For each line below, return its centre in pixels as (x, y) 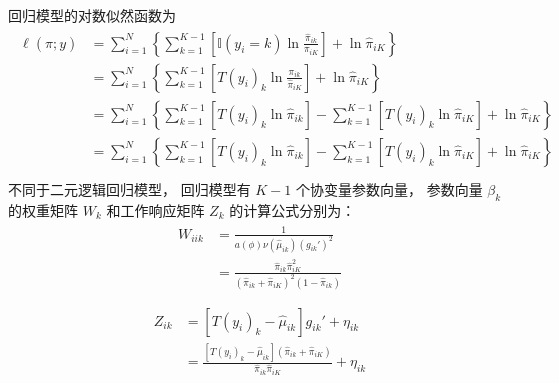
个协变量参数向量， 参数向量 (389, 188)
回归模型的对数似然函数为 (92, 15)
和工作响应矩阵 (155, 209)
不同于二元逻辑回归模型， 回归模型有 (129, 188)
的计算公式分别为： (292, 209)
